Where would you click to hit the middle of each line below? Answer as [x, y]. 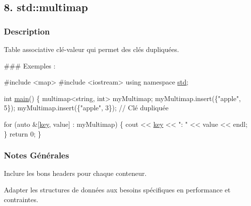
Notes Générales [37, 155]
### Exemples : [30, 65]
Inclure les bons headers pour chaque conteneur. [75, 173]
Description [27, 31]
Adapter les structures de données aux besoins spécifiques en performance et [117, 189]
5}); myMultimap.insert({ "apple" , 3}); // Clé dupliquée [86, 108]
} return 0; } [23, 133]
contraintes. [21, 199]
